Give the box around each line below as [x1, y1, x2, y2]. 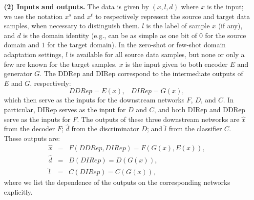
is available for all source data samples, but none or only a [70, 49, 245, 59]
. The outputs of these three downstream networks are [77, 114, 239, 124]
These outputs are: [4, 133, 60, 143]
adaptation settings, [4, 49, 63, 59]
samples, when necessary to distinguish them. [4, 20, 140, 31]
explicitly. [4, 186, 33, 197]
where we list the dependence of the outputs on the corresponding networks [4, 177, 230, 187]
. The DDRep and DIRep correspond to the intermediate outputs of [40, 68, 243, 79]
